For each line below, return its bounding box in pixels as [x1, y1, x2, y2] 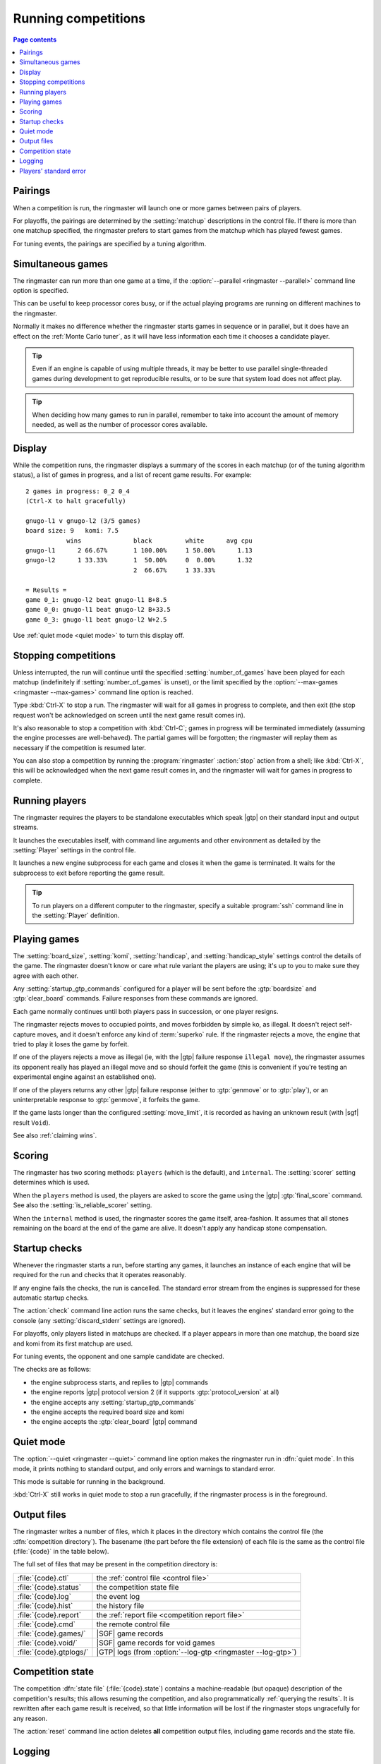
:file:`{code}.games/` [17, 1629, 86, 1638]
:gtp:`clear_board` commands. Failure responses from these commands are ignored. [13, 994, 258, 1003]
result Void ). [13, 1118, 51, 1127]
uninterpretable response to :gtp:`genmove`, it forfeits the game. [13, 1095, 200, 1104]
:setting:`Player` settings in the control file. [13, 845, 137, 854]
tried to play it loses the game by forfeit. [13, 1039, 130, 1048]
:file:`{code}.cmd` [17, 1619, 75, 1629]
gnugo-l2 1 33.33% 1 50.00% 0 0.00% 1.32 [25, 556, 253, 564]
